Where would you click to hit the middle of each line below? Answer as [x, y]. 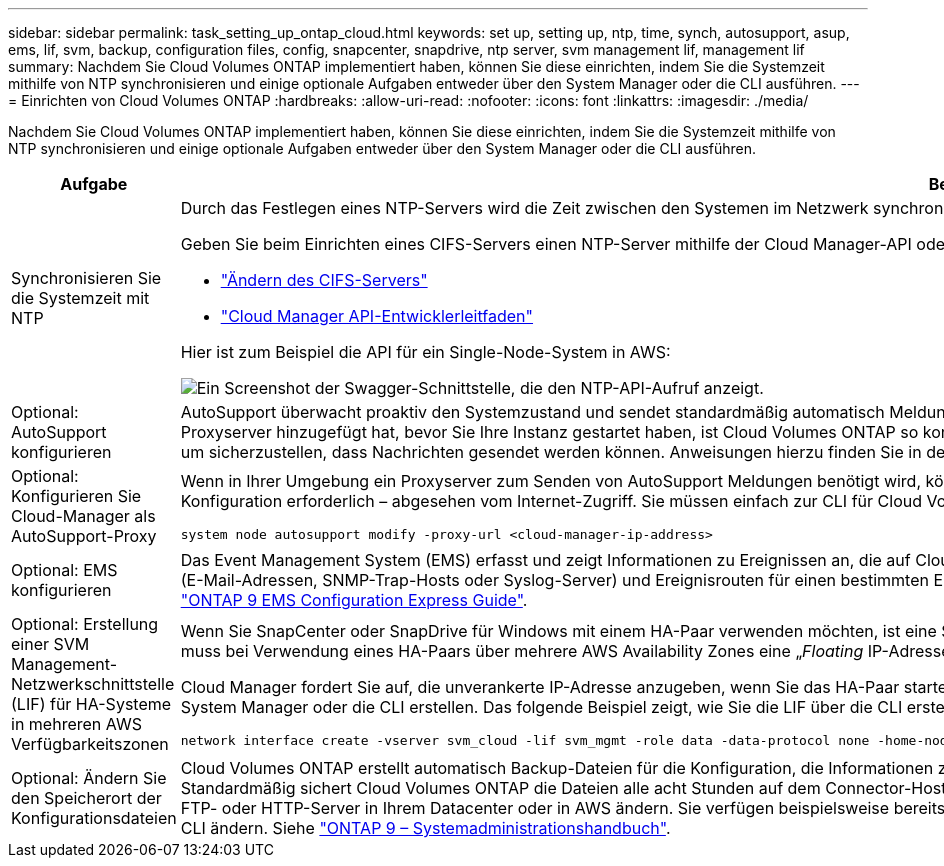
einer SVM [50, 644]
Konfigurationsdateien [94, 818]
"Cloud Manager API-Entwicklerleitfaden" [377, 316]
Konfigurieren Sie [76, 496]
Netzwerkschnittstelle [93, 684]
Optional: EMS [64, 570]
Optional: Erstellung [85, 624]
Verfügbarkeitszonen [90, 744]
